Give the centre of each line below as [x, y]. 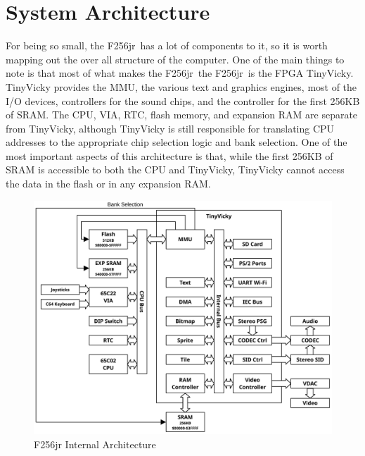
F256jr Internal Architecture [95, 444]
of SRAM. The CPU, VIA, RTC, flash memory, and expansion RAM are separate [182, 115]
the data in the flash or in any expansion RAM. [108, 184]
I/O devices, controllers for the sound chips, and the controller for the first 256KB [183, 100]
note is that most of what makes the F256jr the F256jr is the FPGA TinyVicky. [180, 73]
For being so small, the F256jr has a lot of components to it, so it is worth [167, 45]
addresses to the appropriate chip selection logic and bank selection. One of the [177, 142]
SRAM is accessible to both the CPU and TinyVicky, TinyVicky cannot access [175, 170]
